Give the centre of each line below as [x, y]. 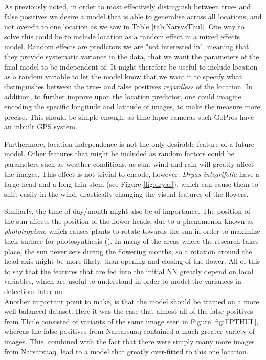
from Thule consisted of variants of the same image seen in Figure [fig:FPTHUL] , [131, 321]
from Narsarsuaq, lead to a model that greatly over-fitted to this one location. [126, 351]
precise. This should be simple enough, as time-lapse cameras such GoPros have [129, 116]
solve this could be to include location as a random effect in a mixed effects [122, 36]
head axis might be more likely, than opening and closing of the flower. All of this [132, 261]
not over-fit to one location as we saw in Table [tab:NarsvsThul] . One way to [124, 26]
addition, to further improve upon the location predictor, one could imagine [123, 96]
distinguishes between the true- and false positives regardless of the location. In [128, 86]
